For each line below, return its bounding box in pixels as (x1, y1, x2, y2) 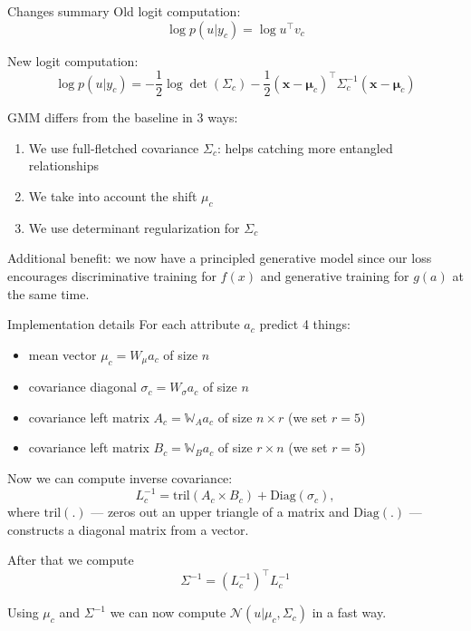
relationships (28, 156, 100, 175)
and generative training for (260, 267, 409, 286)
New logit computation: (7, 51, 139, 70)
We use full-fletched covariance (28, 138, 199, 157)
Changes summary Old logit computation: (7, 2, 241, 20)
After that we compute (7, 550, 134, 569)
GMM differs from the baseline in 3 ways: (7, 108, 238, 127)
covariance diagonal (28, 377, 137, 396)
